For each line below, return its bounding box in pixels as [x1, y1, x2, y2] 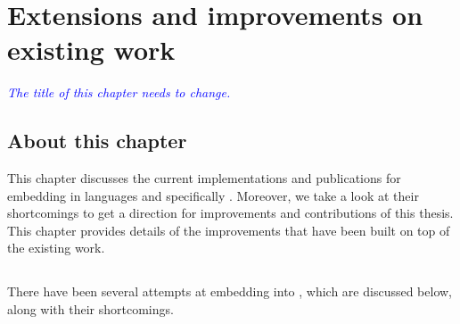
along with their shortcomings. [7, 300, 174, 319]
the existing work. [7, 238, 105, 257]
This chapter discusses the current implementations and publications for [7, 169, 401, 187]
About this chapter [7, 127, 187, 154]
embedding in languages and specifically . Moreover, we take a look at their [7, 186, 419, 204]
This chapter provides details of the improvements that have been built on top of [7, 220, 450, 239]
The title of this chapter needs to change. [7, 83, 231, 102]
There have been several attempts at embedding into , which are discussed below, [7, 282, 452, 301]
